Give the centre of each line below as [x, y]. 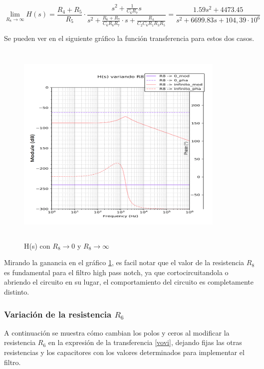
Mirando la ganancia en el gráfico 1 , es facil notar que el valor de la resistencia [124, 262]
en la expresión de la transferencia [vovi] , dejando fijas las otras [145, 342]
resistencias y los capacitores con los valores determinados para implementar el [124, 352]
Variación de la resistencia [58, 314]
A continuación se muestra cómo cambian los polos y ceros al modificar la [117, 332]
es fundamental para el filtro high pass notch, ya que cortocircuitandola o [116, 272]
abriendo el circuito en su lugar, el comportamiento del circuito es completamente [129, 282]
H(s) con [37, 245]
